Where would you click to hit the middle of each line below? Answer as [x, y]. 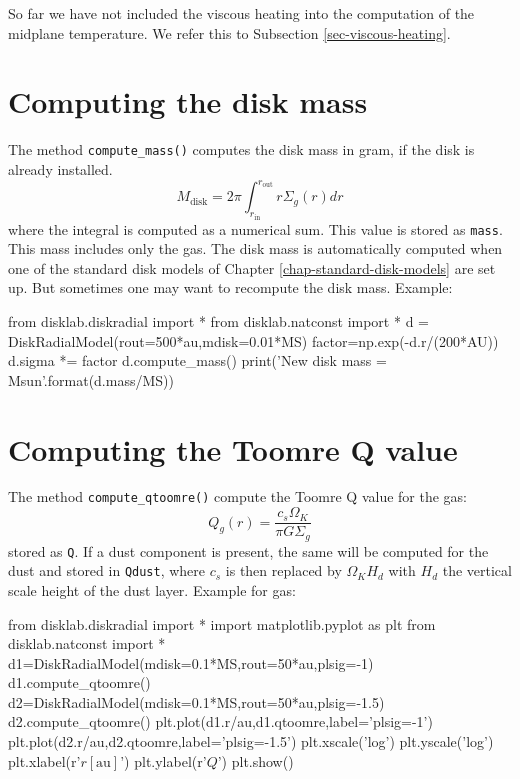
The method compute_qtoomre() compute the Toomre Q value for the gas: [237, 496]
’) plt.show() [255, 760]
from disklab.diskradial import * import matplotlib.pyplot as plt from [222, 623]
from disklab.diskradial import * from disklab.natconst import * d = [218, 320]
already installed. [60, 168]
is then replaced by [283, 570]
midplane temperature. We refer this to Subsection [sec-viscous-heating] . [229, 32]
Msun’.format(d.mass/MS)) [91, 379]
